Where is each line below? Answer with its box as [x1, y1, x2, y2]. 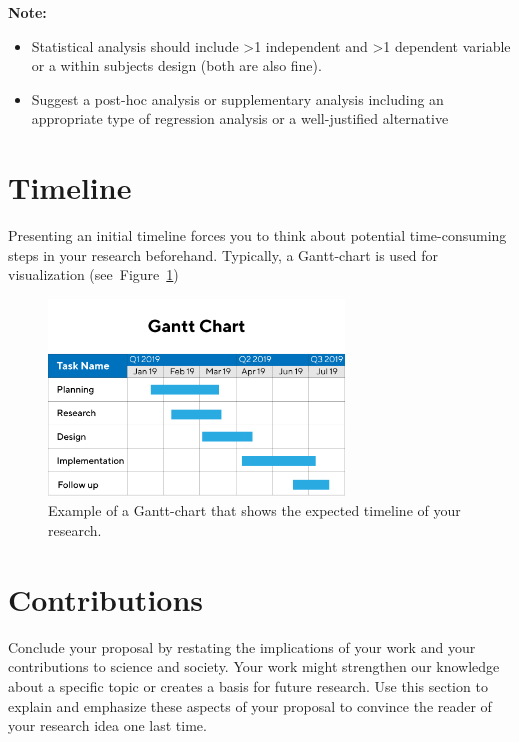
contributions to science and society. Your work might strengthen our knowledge [8, 656, 500, 677]
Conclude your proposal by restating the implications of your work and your [8, 636, 476, 657]
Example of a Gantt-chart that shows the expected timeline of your [48, 500, 461, 521]
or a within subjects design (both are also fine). [31, 55, 322, 76]
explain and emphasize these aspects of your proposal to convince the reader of [8, 695, 492, 716]
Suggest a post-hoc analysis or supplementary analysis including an [31, 88, 444, 109]
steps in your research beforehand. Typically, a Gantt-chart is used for [8, 244, 439, 265]
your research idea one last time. [8, 715, 207, 736]
